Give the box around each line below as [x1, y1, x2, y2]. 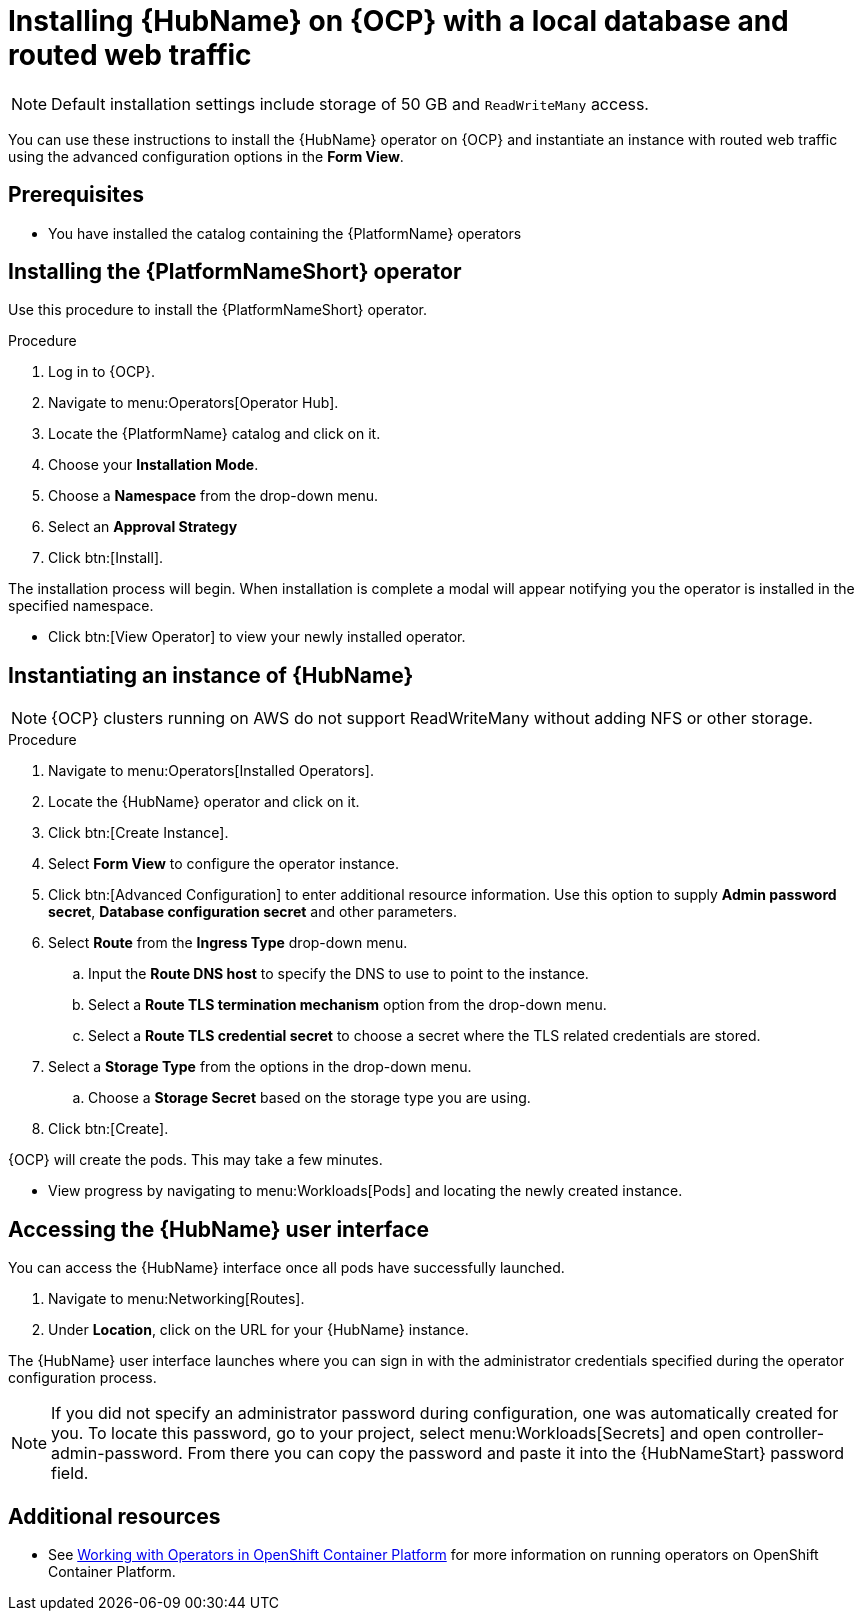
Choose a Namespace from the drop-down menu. [48, 487, 379, 505]
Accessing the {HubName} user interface [8, 1216, 430, 1242]
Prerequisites [8, 182, 144, 208]
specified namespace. [8, 597, 154, 615]
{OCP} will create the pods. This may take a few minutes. [8, 1151, 383, 1169]
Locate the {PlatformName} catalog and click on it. [48, 425, 381, 443]
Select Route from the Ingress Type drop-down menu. [48, 934, 408, 952]
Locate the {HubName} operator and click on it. [48, 793, 360, 811]
